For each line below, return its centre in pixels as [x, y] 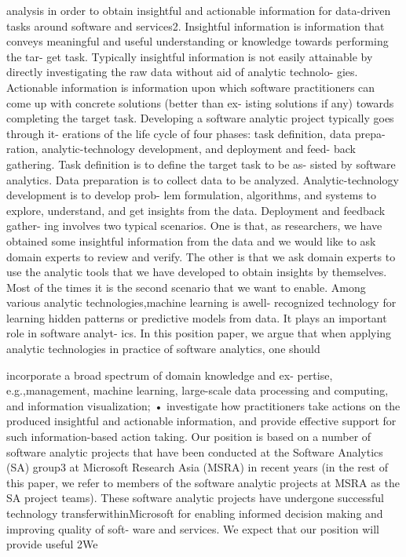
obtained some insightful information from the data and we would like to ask [191, 240]
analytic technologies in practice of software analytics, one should [163, 349]
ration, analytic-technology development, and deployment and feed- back [181, 149]
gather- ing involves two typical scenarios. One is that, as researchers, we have [194, 226]
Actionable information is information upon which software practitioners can [191, 87]
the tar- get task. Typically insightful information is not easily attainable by [190, 56]
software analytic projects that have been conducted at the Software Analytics [195, 451]
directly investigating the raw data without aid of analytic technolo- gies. [182, 72]
